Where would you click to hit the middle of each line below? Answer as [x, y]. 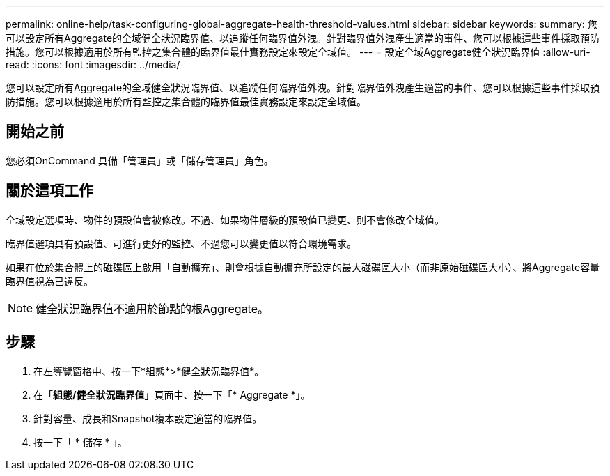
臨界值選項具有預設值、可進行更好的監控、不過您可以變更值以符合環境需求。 [181, 243]
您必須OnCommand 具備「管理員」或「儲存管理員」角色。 [140, 160]
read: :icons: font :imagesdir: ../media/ [93, 64]
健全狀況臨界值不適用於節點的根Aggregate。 [152, 308]
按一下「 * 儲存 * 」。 [80, 442]
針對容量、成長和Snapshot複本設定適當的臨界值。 [148, 418]
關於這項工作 [49, 191]
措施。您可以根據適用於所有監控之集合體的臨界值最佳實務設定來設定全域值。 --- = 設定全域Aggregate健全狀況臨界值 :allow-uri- [298, 52]
